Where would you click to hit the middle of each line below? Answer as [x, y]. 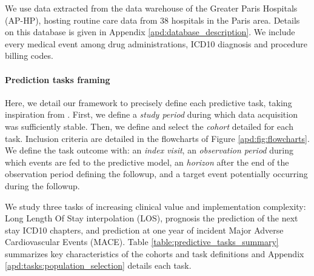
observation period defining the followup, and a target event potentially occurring [156, 174]
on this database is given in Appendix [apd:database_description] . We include [150, 32]
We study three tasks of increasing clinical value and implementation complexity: [155, 206]
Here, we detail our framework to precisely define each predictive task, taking [149, 102]
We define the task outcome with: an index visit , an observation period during [149, 150]
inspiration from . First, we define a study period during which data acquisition [151, 114]
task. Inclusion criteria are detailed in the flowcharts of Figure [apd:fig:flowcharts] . [157, 138]
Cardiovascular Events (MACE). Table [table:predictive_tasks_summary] [142, 242]
